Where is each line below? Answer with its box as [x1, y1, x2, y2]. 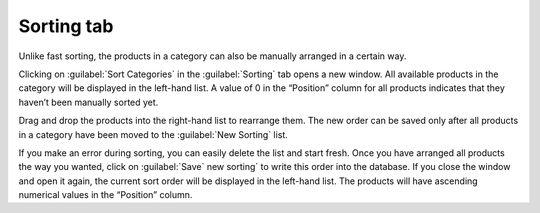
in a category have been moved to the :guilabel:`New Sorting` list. [18, 128, 289, 140]
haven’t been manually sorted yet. [18, 96, 159, 108]
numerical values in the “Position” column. [18, 189, 193, 201]
